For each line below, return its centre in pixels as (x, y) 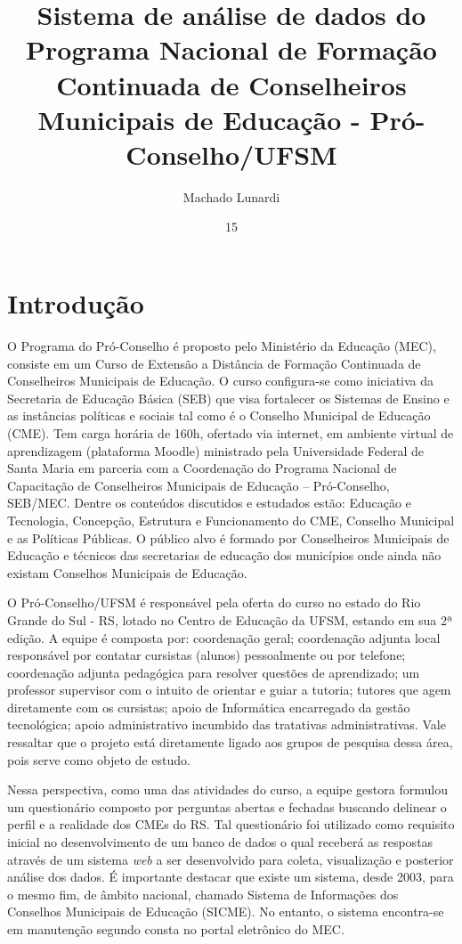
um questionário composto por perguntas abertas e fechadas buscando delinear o (227, 806)
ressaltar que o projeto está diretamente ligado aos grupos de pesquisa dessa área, (230, 742)
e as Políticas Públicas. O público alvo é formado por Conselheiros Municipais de (228, 537)
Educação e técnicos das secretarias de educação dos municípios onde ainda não (224, 555)
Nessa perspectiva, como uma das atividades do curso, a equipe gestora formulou (227, 789)
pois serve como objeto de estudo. (99, 759)
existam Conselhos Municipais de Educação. (127, 572)
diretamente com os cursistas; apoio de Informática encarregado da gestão (209, 707)
